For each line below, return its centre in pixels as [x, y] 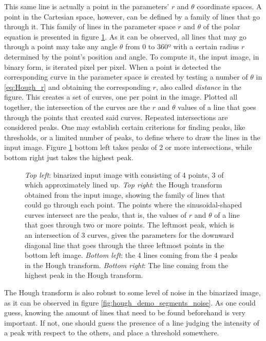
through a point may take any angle [61, 46]
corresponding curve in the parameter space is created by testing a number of [126, 77]
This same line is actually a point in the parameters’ [87, 6]
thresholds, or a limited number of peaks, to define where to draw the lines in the [132, 137]
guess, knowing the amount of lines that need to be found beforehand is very [125, 312]
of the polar [222, 26]
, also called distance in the [198, 87]
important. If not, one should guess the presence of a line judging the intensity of [132, 322]
